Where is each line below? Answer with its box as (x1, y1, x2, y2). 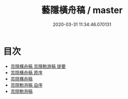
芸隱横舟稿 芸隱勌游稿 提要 (10, 63, 66, 69)
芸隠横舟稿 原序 (10, 69, 43, 75)
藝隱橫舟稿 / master (41, 4, 123, 16)
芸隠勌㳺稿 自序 (10, 82, 43, 88)
